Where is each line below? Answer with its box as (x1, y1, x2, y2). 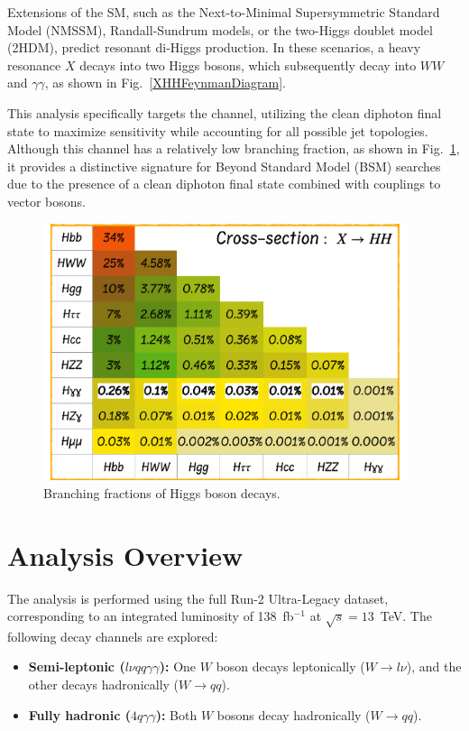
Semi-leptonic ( (28, 657, 125, 676)
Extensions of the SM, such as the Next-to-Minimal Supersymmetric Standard (7, 3, 440, 21)
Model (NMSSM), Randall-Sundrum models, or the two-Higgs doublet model (7, 20, 433, 39)
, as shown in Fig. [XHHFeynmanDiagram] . (44, 73, 286, 92)
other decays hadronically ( (28, 675, 179, 694)
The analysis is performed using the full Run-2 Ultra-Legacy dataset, (7, 588, 389, 607)
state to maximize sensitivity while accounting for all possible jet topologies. (7, 121, 428, 140)
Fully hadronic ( (28, 705, 131, 724)
